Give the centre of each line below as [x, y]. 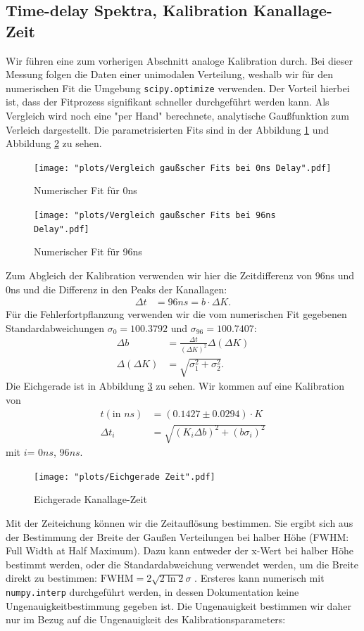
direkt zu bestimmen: [52, 578]
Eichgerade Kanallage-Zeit [90, 499]
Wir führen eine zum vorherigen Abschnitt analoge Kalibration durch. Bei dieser [179, 60]
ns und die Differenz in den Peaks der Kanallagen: [119, 289]
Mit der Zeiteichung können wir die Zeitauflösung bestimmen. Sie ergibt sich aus [180, 523]
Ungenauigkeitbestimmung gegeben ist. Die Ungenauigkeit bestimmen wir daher [178, 605]
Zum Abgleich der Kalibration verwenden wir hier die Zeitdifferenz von [159, 275]
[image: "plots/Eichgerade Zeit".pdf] [125, 477]
